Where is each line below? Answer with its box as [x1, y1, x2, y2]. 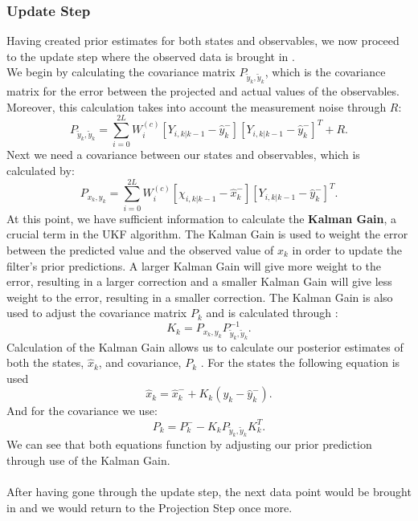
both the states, [6, 354, 84, 371]
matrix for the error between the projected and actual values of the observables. [6, 83, 400, 100]
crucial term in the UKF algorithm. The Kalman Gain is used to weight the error [6, 226, 408, 242]
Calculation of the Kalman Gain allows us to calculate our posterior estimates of [6, 338, 404, 355]
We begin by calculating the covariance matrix [6, 63, 236, 80]
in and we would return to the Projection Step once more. [6, 499, 293, 515]
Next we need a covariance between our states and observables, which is [6, 146, 360, 163]
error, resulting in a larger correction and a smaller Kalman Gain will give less [6, 273, 392, 290]
